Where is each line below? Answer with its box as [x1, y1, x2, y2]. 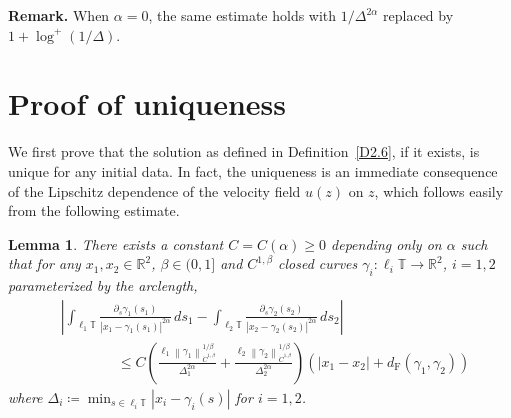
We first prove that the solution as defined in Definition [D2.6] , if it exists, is [8, 141, 480, 162]
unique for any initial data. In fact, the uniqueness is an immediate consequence [8, 160, 498, 181]
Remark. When [8, 5, 110, 25]
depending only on [331, 233, 442, 254]
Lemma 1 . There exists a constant [8, 233, 224, 254]
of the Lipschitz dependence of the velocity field [8, 180, 301, 201]
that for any [8, 253, 81, 274]
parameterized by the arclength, [8, 275, 198, 296]
